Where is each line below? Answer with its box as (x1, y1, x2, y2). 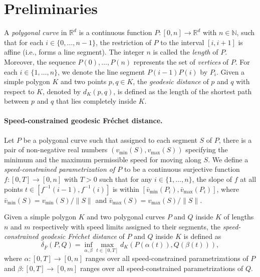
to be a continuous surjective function (124, 164, 240, 174)
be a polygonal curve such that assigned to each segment (23, 134, 197, 145)
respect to (4, 86, 35, 96)
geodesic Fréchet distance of (41, 231, 125, 241)
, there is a (218, 134, 252, 145)
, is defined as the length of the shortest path (113, 86, 252, 96)
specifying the (185, 144, 228, 155)
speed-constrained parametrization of (4, 164, 115, 174)
